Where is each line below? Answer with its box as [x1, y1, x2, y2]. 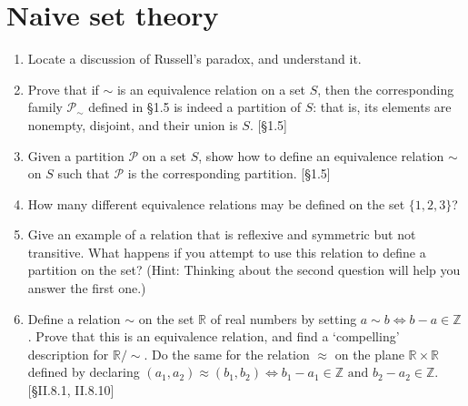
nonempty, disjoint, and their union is [27, 115, 238, 134]
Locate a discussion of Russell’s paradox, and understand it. [27, 49, 362, 68]
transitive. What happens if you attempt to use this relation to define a [27, 242, 426, 261]
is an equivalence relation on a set [116, 79, 306, 98]
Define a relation [27, 309, 121, 328]
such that [57, 164, 110, 183]
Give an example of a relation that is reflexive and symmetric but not [27, 225, 416, 244]
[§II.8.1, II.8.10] [27, 381, 115, 400]
